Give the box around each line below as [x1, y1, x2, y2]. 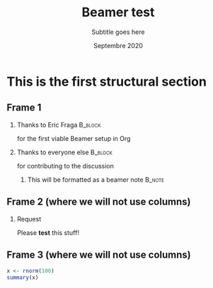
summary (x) [6, 274, 39, 282]
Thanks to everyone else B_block [16, 148, 113, 156]
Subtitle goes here [91, 28, 145, 36]
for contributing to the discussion [16, 161, 115, 170]
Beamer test [81, 4, 155, 21]
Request [16, 214, 42, 223]
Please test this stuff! [16, 228, 79, 237]
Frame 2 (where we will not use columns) [6, 196, 191, 208]
